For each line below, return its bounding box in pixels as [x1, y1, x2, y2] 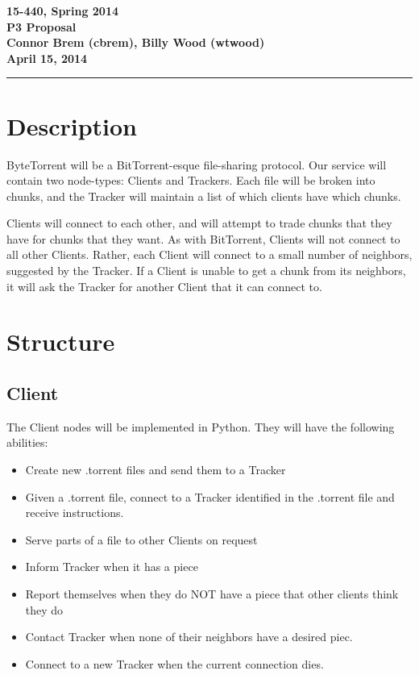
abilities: [6, 434, 48, 451]
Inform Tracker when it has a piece [25, 558, 198, 575]
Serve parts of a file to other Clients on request [25, 531, 258, 548]
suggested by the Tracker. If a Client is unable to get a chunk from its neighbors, [6, 262, 406, 279]
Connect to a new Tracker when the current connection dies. [25, 655, 324, 672]
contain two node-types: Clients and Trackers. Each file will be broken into [6, 172, 375, 189]
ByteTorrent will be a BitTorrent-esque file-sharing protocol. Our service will [6, 156, 387, 173]
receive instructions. [25, 504, 124, 521]
